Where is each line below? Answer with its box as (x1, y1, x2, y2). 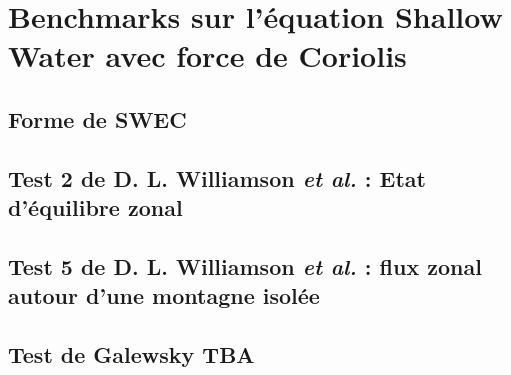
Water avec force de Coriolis (8, 35, 407, 76)
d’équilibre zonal (8, 192, 183, 223)
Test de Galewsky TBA (8, 339, 255, 370)
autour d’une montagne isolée (8, 280, 320, 311)
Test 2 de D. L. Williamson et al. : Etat (8, 162, 426, 193)
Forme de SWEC (8, 103, 187, 134)
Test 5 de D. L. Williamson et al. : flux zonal (8, 250, 482, 281)
